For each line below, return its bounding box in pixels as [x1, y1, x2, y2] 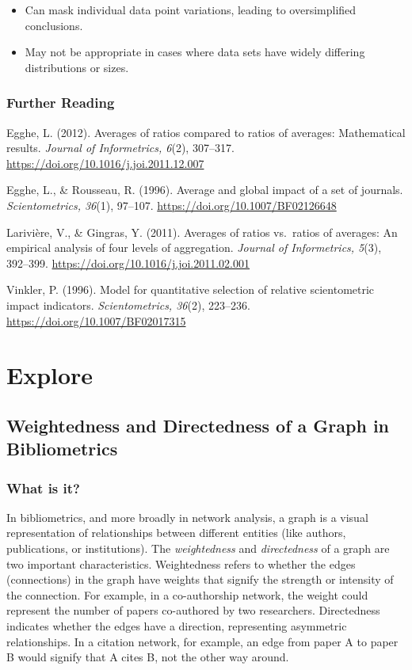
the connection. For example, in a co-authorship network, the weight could [6, 586, 368, 603]
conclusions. [25, 17, 83, 33]
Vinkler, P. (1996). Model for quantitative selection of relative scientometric [6, 281, 375, 298]
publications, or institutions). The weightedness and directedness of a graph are [6, 540, 390, 557]
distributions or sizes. [25, 59, 129, 75]
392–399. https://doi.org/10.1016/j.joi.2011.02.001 [6, 254, 250, 271]
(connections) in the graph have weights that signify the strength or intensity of [6, 571, 394, 588]
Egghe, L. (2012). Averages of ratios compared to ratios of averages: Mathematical [6, 124, 406, 140]
